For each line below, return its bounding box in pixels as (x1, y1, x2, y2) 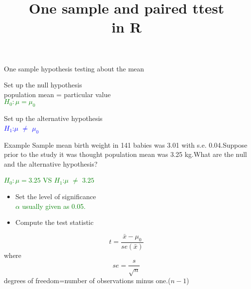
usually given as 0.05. (22, 201, 86, 211)
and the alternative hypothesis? (4, 158, 98, 169)
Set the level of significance (15, 191, 96, 201)
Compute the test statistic (15, 217, 94, 227)
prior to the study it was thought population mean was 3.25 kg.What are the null (4, 149, 247, 159)
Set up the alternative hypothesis (4, 113, 103, 123)
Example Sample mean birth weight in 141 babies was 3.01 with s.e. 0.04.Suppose (4, 139, 248, 150)
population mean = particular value (4, 89, 111, 99)
